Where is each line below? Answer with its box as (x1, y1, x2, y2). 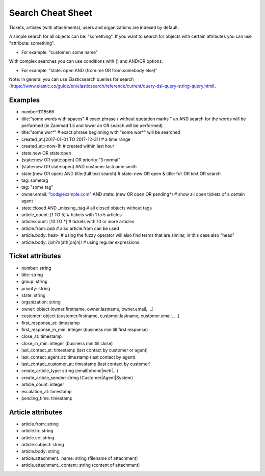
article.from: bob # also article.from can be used (21, 225, 120, 231)
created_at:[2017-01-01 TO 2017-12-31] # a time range (21, 136, 131, 142)
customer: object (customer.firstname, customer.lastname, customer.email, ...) (21, 313, 180, 319)
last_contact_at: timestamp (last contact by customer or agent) (21, 347, 148, 353)
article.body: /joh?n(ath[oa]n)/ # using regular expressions (21, 239, 140, 245)
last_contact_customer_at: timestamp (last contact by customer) (21, 361, 151, 367)
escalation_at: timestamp (21, 388, 72, 394)
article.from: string (21, 421, 59, 426)
